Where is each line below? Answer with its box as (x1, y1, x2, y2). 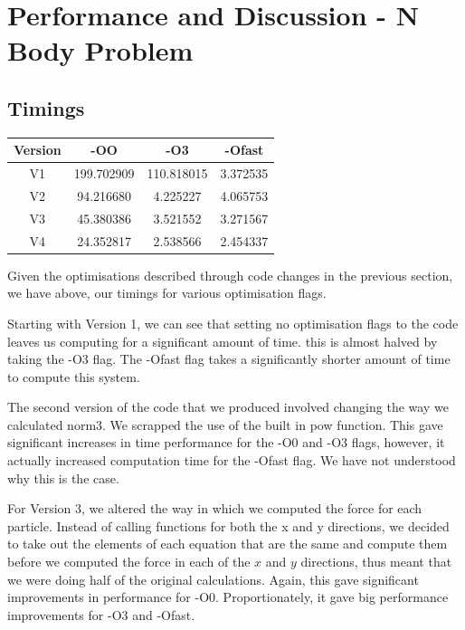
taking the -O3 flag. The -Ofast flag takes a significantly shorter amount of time (7, 349, 451, 368)
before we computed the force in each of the (7, 552, 251, 571)
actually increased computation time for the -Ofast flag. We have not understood (7, 451, 456, 470)
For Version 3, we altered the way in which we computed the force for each (7, 499, 422, 518)
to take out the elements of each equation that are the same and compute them (7, 534, 448, 553)
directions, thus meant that (300, 552, 452, 571)
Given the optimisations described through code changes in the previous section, (7, 265, 453, 284)
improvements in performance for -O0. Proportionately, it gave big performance (7, 587, 449, 606)
